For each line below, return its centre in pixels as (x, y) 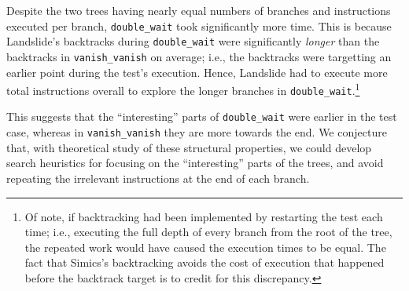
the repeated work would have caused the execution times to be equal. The (205, 247)
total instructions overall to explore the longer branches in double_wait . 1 (183, 89)
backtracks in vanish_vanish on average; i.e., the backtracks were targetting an (199, 56)
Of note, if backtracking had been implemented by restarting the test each (204, 216)
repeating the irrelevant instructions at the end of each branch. (158, 178)
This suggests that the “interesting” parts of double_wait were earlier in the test (202, 116)
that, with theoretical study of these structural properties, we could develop (189, 147)
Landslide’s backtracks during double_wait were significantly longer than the (193, 41)
